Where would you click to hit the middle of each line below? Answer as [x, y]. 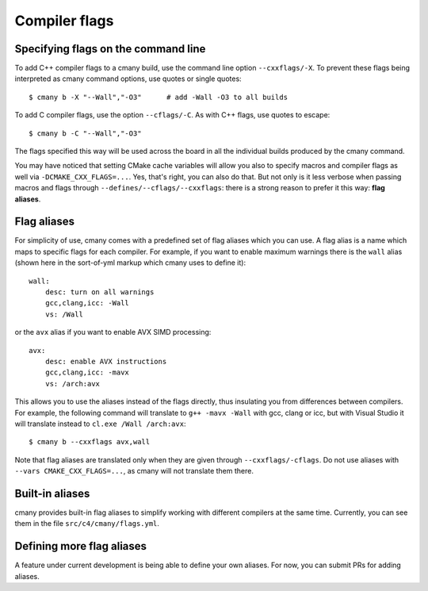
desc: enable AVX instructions [106, 361]
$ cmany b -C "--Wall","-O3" [85, 133]
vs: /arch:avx [73, 384]
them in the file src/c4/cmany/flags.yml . [87, 524]
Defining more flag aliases [80, 546]
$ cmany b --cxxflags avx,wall [90, 442]
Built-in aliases [52, 493]
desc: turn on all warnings [99, 292]
